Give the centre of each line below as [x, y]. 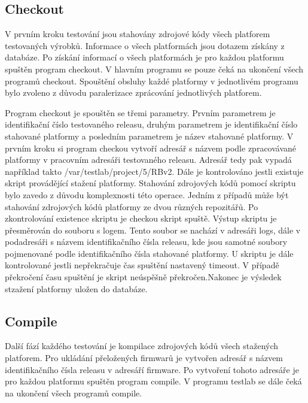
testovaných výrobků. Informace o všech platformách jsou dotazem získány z [145, 45]
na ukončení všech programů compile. [74, 393]
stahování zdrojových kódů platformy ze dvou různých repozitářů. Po [132, 206]
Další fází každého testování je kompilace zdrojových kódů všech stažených [142, 346]
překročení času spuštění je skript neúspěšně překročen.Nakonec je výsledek [143, 277]
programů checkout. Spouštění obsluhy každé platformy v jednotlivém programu [152, 81]
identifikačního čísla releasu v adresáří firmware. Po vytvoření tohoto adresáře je [152, 369]
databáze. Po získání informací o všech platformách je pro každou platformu [144, 57]
